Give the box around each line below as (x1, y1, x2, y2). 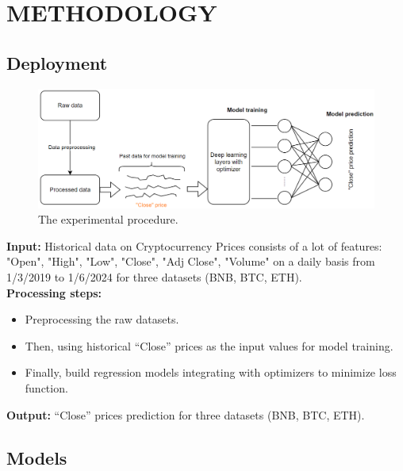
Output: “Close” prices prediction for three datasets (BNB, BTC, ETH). (6, 406, 365, 423)
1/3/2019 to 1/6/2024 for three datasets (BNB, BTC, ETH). (6, 269, 302, 285)
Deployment (6, 50, 108, 75)
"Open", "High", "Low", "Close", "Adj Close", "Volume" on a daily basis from (6, 253, 375, 270)
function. (25, 380, 68, 396)
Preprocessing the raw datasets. (25, 311, 179, 327)
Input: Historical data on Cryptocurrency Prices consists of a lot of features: (6, 237, 382, 254)
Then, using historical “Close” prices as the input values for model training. (25, 337, 393, 354)
